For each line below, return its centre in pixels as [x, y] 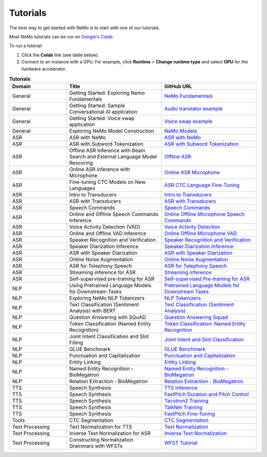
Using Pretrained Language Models [111, 286]
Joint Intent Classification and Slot [109, 337]
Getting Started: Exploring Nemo [107, 93]
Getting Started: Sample [97, 105]
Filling [76, 343]
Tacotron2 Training [186, 401]
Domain [22, 87]
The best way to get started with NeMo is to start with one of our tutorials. [85, 28]
